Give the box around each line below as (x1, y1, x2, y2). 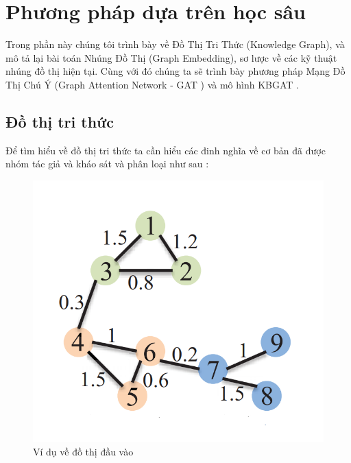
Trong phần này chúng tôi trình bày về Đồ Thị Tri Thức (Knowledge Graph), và (5, 37, 345, 51)
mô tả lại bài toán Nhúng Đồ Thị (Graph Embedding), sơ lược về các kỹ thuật (5, 50, 337, 64)
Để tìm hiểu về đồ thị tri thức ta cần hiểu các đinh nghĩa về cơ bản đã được (5, 143, 326, 157)
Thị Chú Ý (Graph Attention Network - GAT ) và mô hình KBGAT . (5, 77, 299, 91)
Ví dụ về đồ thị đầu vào (33, 444, 134, 458)
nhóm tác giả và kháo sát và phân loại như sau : (5, 156, 209, 171)
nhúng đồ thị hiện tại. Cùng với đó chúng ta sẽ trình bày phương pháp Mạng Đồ (5, 64, 346, 78)
